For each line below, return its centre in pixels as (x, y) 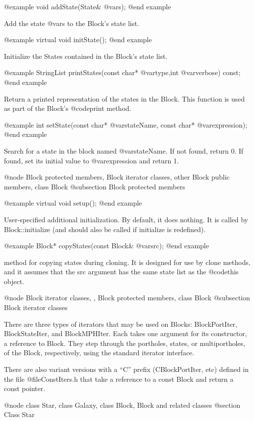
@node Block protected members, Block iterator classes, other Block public (117, 177)
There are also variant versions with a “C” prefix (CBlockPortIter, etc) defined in (127, 369)
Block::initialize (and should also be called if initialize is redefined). (105, 229)
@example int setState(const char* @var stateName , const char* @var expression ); (126, 124)
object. (14, 281)
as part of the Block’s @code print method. (68, 108)
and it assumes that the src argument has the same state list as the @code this (121, 272)
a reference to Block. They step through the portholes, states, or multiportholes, (125, 343)
